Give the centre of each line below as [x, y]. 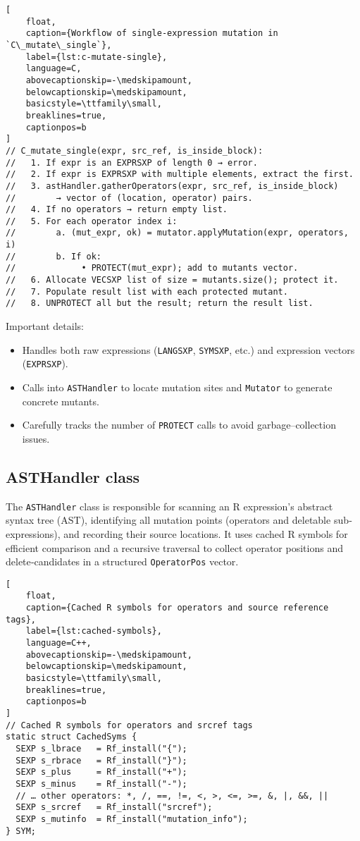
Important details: [45, 326]
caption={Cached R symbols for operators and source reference [177, 608]
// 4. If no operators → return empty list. [117, 210]
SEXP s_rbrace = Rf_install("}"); [101, 760]
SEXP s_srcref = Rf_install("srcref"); [114, 808]
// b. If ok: [54, 256]
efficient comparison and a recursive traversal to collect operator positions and [174, 547]
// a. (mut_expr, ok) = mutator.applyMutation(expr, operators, [177, 233]
